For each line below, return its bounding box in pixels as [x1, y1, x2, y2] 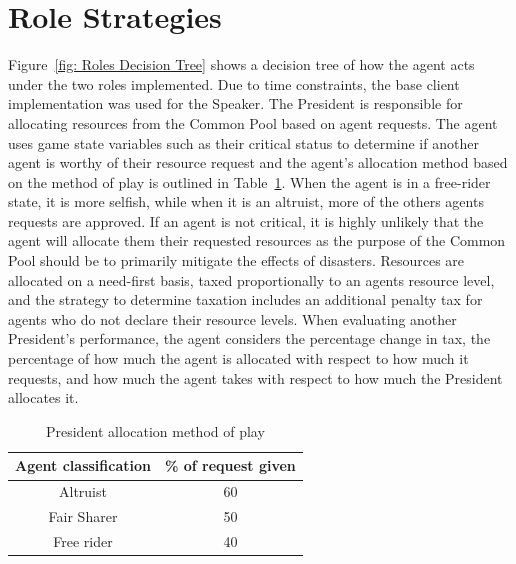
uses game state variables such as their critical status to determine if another [8, 132, 479, 153]
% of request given [164, 455, 296, 476]
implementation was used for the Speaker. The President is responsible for [8, 93, 463, 114]
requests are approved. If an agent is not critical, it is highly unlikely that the [8, 210, 484, 231]
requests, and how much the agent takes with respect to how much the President [8, 367, 503, 388]
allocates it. [8, 387, 79, 408]
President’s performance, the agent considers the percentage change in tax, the [8, 328, 491, 349]
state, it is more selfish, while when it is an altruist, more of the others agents [8, 191, 484, 212]
